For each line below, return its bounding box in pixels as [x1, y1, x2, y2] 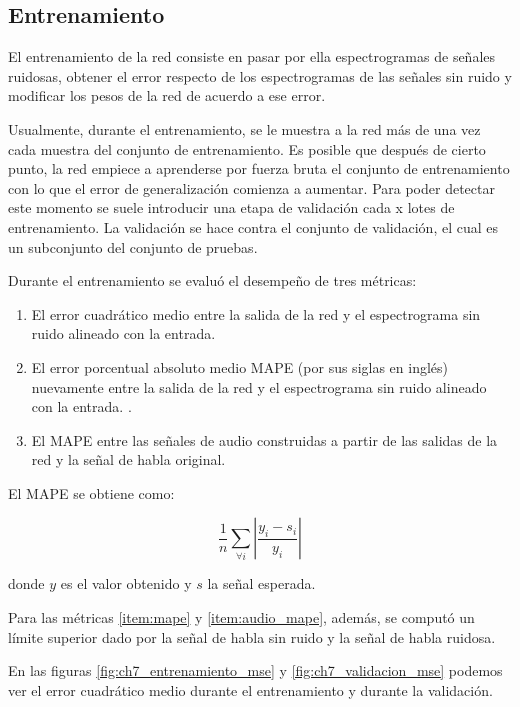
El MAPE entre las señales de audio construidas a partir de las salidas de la [31, 429, 498, 450]
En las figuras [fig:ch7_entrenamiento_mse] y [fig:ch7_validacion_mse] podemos [8, 660, 503, 681]
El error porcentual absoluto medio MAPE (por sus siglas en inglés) [31, 356, 449, 377]
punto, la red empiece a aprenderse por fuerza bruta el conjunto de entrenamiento [8, 158, 510, 179]
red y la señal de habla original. [31, 449, 226, 470]
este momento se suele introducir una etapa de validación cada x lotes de [8, 197, 455, 218]
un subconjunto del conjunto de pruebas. [8, 236, 258, 257]
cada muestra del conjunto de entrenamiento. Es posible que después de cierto [8, 138, 486, 159]
